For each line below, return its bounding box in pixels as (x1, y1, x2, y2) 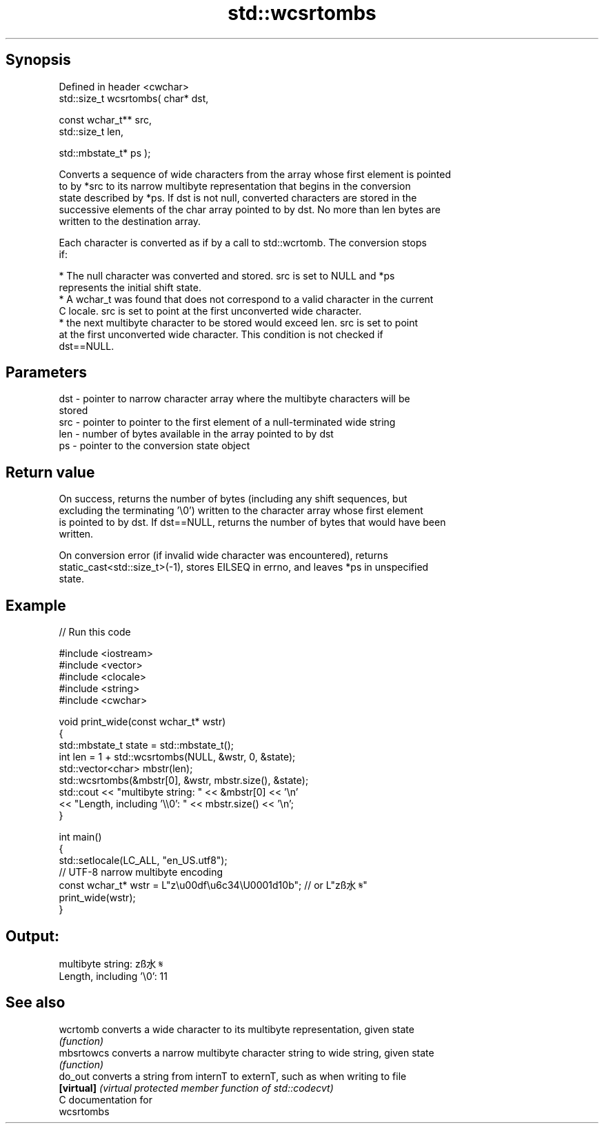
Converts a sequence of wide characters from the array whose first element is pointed (59, 168, 452, 180)
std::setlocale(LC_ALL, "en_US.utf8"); (59, 854, 228, 867)
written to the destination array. (59, 215, 201, 227)
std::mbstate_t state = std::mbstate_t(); (59, 739, 234, 752)
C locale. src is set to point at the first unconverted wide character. (59, 304, 362, 317)
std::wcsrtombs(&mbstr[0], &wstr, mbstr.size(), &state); (59, 774, 309, 787)
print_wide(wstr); (59, 892, 136, 904)
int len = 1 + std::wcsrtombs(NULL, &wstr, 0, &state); (59, 751, 296, 763)
